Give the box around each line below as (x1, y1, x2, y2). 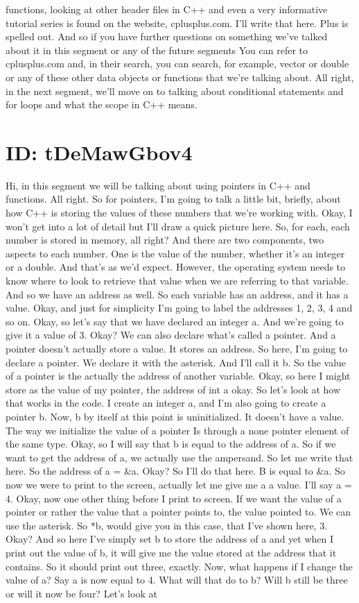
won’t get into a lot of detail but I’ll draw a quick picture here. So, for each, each (6, 219, 350, 233)
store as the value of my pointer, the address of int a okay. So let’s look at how (6, 382, 341, 396)
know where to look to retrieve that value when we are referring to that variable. (6, 273, 349, 288)
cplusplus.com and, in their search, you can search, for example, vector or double (6, 56, 349, 71)
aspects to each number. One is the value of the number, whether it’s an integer (6, 246, 345, 260)
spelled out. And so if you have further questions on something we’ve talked (6, 29, 328, 44)
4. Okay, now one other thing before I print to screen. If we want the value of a (6, 491, 342, 505)
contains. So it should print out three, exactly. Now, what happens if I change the (6, 559, 353, 573)
